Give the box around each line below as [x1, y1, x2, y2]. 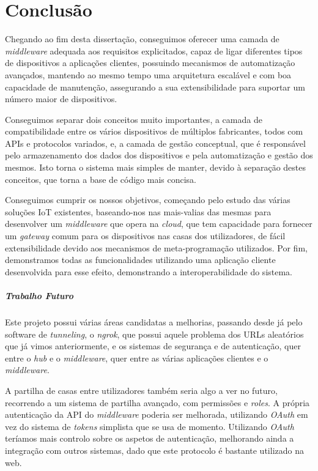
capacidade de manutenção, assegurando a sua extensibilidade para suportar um [5, 80, 305, 93]
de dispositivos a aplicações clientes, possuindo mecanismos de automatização [5, 56, 295, 69]
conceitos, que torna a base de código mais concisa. [5, 172, 196, 185]
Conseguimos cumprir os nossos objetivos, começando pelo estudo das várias [5, 193, 290, 206]
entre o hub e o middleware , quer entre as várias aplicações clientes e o [5, 351, 268, 364]
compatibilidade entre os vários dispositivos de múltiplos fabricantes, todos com [5, 125, 303, 138]
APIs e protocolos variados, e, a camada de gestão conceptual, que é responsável [5, 136, 306, 149]
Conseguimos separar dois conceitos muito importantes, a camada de [5, 113, 262, 125]
